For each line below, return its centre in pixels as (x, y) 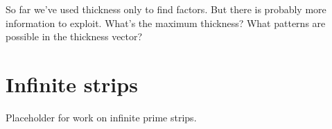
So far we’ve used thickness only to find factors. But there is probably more (166, 9)
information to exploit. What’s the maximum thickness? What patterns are (166, 23)
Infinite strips (72, 84)
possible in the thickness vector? (74, 36)
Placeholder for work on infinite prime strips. (101, 117)
